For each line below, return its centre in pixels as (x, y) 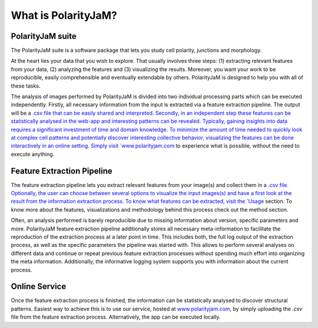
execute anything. (33, 154)
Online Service (39, 287)
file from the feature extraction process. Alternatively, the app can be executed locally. (116, 317)
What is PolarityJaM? (64, 15)
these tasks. (26, 86)
